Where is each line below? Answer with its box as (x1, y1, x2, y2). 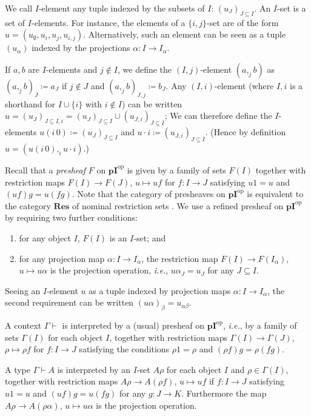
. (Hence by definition (205, 126, 286, 138)
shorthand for (5, 97, 56, 110)
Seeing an (5, 284, 41, 297)
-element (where (214, 79, 274, 92)
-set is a (277, 2, 306, 14)
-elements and (45, 62, 98, 75)
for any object (19, 231, 72, 244)
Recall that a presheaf (5, 163, 86, 176)
